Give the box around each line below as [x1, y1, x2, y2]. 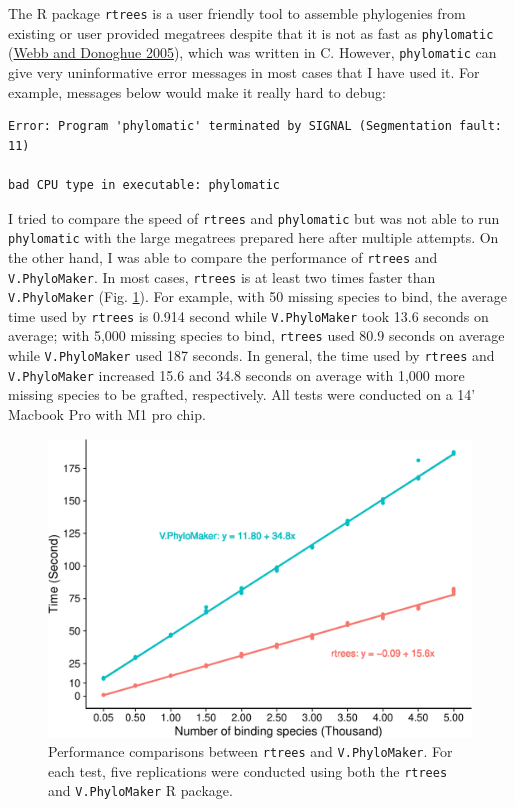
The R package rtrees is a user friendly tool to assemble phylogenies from [8, 3, 466, 23]
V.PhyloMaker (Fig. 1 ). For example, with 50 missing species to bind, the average [8, 286, 507, 307]
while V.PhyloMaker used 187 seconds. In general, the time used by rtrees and [8, 345, 495, 366]
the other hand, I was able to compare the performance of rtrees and [8, 246, 438, 267]
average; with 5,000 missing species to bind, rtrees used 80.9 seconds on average [8, 325, 505, 346]
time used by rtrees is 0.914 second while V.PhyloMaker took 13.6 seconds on [8, 305, 489, 326]
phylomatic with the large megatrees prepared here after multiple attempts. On [8, 227, 499, 248]
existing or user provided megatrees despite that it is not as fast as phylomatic [8, 22, 494, 43]
